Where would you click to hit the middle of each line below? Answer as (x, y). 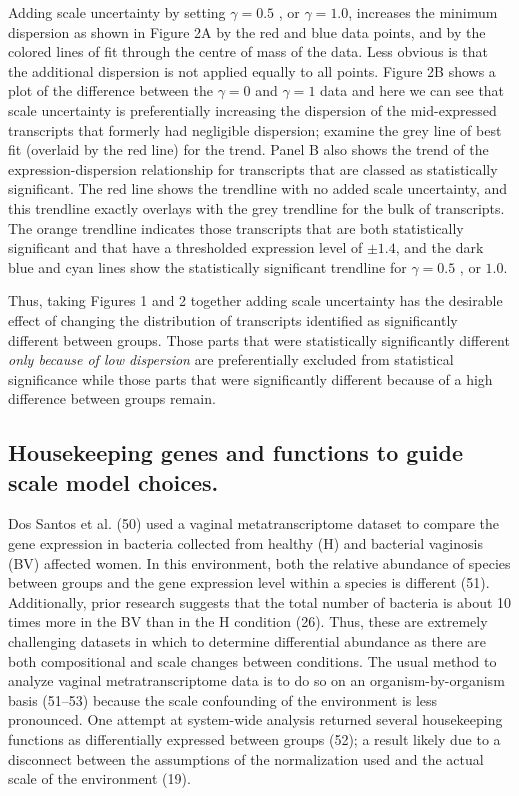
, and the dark (439, 247)
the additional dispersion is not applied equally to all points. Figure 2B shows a (252, 70)
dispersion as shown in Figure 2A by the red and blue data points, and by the (247, 31)
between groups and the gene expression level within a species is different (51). (249, 582)
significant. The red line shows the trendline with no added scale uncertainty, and (257, 188)
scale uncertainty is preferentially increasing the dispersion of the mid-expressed (252, 109)
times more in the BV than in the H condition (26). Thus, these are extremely (248, 621)
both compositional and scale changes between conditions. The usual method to (252, 660)
